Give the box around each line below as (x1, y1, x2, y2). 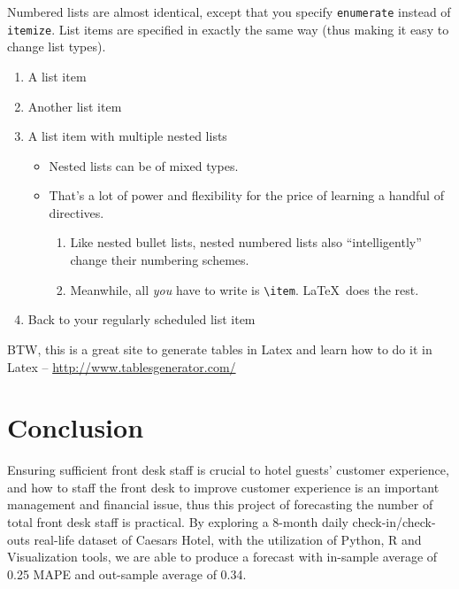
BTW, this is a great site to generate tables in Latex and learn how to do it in (7, 339, 432, 358)
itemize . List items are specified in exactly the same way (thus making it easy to (7, 19, 449, 38)
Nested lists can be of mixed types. (49, 156, 239, 174)
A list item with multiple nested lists (27, 127, 227, 145)
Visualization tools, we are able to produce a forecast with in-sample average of (7, 547, 438, 566)
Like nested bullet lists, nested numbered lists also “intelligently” (70, 233, 422, 252)
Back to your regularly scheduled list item (27, 310, 256, 329)
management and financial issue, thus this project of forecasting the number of (7, 495, 433, 514)
